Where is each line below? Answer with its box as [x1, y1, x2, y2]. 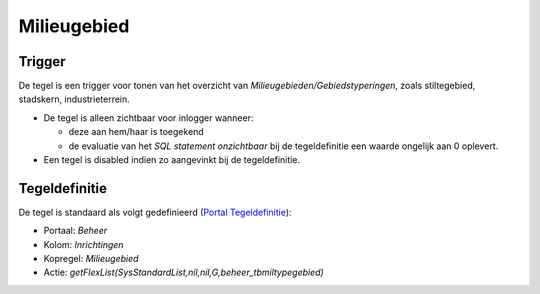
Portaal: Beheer [43, 225, 108, 237]
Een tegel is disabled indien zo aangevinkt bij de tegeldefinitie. [43, 154, 300, 166]
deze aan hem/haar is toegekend [68, 126, 204, 138]
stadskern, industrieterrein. [18, 93, 130, 105]
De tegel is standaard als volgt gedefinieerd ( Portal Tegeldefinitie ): [18, 206, 292, 218]
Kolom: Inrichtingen [43, 238, 124, 250]
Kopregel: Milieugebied [43, 253, 139, 265]
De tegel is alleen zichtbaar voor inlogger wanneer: [43, 111, 254, 124]
